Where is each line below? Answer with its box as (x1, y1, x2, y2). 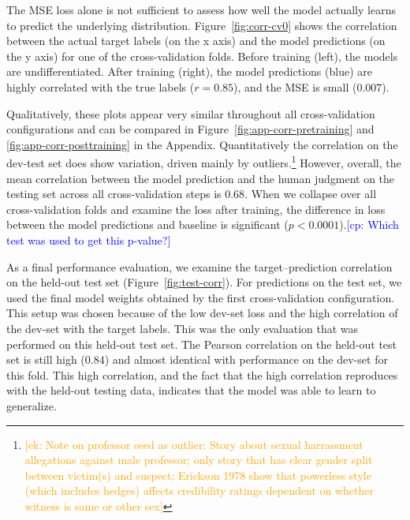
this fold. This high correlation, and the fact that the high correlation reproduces (6, 366, 398, 383)
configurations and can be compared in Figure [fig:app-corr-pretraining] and (6, 121, 375, 137)
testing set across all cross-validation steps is (6, 185, 222, 202)
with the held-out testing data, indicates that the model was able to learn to (6, 382, 376, 398)
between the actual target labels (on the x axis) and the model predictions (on (6, 32, 386, 49)
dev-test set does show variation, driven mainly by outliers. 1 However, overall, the (6, 152, 401, 170)
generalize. (6, 397, 57, 413)
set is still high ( (6, 351, 85, 368)
